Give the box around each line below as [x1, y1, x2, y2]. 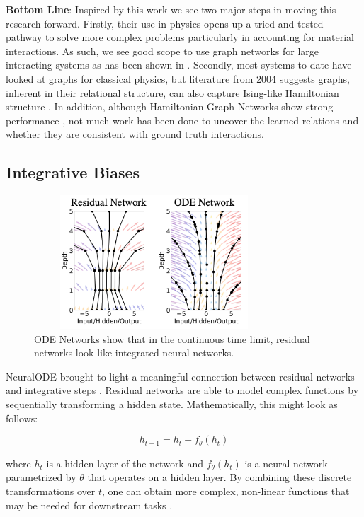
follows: [6, 410, 38, 425]
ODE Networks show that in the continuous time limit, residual [34, 331, 310, 346]
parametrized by [6, 470, 76, 484]
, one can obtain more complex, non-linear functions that [102, 483, 350, 498]
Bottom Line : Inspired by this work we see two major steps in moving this [6, 2, 336, 16]
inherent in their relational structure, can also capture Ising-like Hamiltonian [6, 85, 339, 100]
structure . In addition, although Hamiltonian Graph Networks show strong [6, 99, 334, 114]
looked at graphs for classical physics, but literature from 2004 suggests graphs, [6, 71, 350, 86]
